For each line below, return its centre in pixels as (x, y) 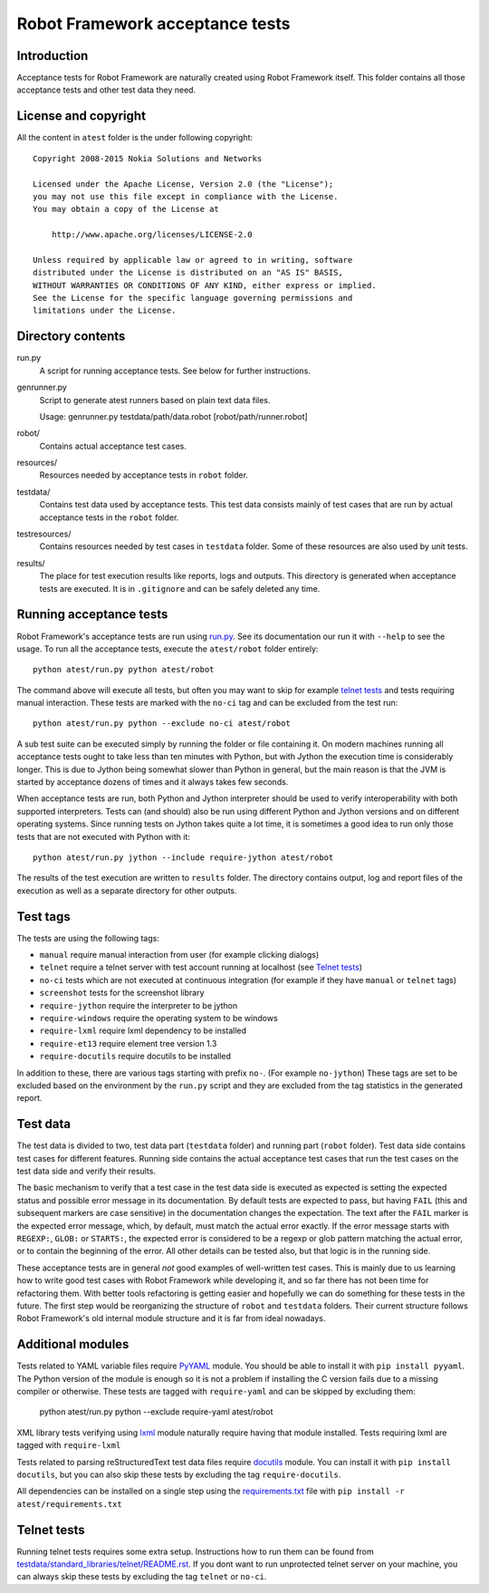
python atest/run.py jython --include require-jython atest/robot (183, 857)
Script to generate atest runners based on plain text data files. (155, 400)
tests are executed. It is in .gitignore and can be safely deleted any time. (180, 588)
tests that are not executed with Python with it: (103, 836)
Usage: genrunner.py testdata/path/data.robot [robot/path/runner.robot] (173, 416)
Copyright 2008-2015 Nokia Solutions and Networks (148, 158)
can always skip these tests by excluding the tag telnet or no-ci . (142, 1577)
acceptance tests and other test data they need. (106, 90)
